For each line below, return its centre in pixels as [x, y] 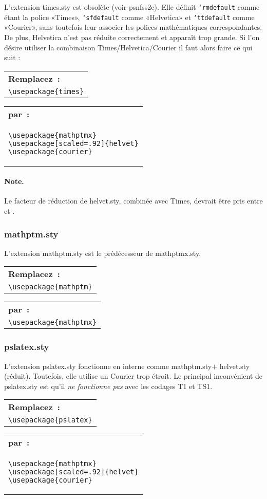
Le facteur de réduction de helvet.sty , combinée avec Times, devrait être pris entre [133, 201]
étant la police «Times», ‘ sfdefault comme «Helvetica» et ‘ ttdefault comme [129, 17]
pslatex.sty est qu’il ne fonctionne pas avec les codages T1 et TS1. [108, 386]
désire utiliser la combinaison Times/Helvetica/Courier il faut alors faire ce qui [128, 47]
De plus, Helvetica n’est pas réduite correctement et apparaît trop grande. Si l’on [132, 37]
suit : [12, 57]
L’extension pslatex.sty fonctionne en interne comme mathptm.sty [108, 366]
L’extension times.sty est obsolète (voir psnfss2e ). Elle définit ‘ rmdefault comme [132, 7]
